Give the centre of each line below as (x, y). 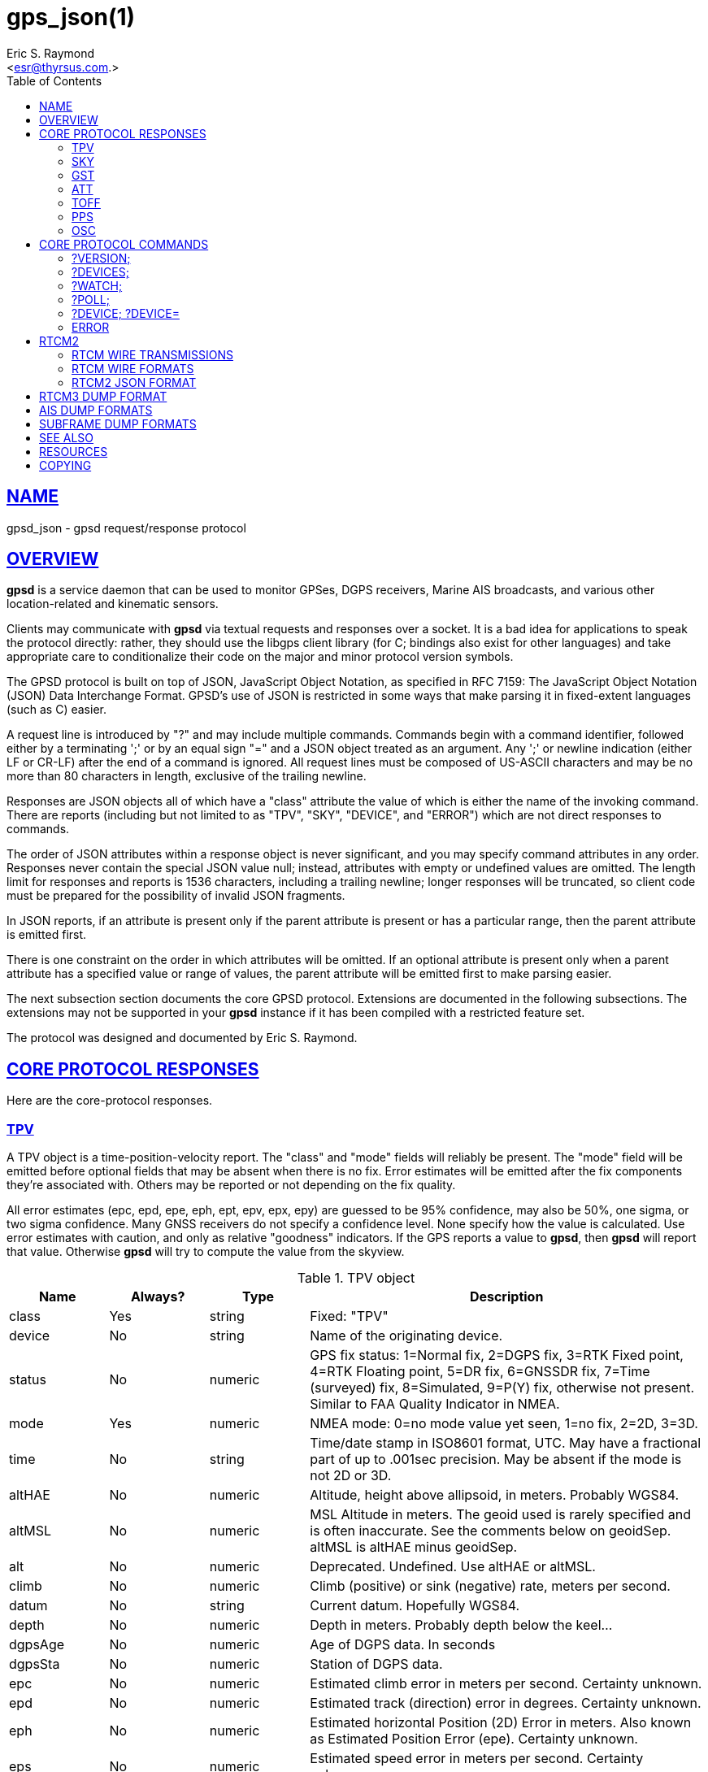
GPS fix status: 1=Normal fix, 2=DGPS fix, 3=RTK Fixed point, (497, 1355)
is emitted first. (47, 935)
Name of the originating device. (406, 1336)
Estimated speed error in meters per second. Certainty (477, 1759)
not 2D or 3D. (351, 1476)
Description (506, 1297)
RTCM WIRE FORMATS (133, 368)
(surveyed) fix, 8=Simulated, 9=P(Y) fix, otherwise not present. (502, 1388)
